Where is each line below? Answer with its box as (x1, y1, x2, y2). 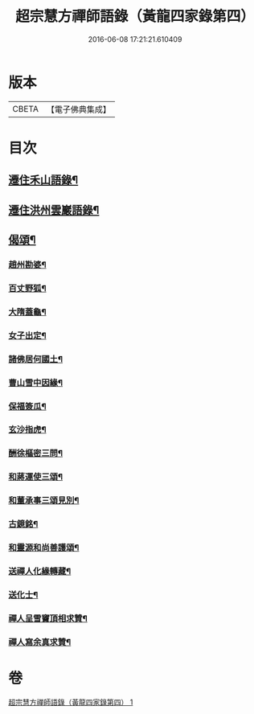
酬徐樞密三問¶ (8, 448, 63, 459)
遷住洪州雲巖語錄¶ (8, 203, 100, 217)
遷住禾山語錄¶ (8, 174, 79, 187)
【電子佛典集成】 (46, 104, 111, 115)
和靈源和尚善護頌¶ (8, 542, 80, 553)
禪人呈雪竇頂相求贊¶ (8, 613, 88, 624)
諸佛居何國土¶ (8, 353, 63, 364)
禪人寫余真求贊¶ (8, 636, 72, 647)
